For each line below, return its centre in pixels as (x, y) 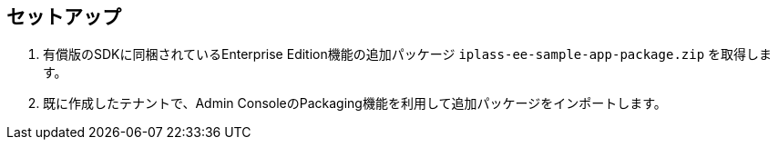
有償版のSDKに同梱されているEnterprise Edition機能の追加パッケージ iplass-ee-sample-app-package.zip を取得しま (408, 54)
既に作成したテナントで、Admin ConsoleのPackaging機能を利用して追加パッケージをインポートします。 (355, 103)
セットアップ (64, 17)
